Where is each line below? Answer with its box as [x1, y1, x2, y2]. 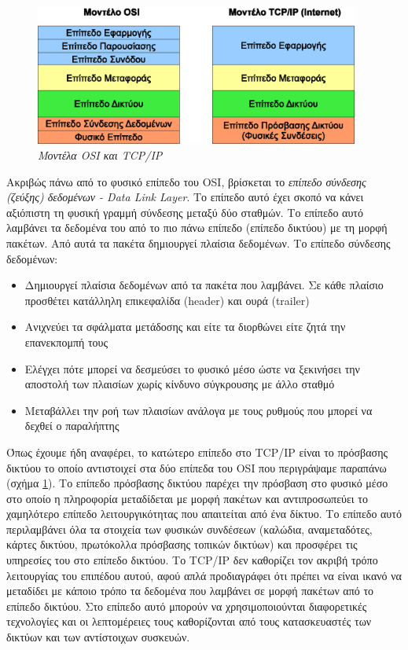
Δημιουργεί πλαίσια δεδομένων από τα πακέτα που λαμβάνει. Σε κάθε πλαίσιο [24, 277, 384, 293]
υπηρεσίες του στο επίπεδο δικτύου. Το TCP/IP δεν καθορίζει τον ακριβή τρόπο [6, 552, 378, 568]
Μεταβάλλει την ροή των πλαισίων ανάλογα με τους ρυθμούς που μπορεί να [24, 402, 373, 418]
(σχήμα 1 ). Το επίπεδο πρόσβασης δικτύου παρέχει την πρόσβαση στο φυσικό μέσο [6, 475, 388, 491]
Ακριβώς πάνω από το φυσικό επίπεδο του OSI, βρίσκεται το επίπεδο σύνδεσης [6, 173, 366, 189]
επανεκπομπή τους [24, 333, 108, 350]
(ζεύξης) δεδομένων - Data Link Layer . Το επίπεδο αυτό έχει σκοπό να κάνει [6, 189, 364, 205]
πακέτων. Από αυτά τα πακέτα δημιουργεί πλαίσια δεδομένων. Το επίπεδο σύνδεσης [6, 234, 391, 251]
